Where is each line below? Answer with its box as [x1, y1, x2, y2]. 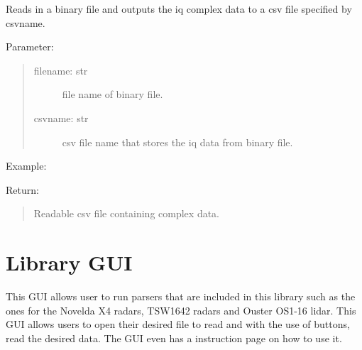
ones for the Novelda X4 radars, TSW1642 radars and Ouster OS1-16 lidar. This [6, 302, 356, 317]
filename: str [33, 62, 88, 77]
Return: [6, 182, 39, 197]
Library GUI [6, 248, 133, 277]
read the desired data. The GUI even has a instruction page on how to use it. [6, 330, 342, 345]
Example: [6, 158, 47, 173]
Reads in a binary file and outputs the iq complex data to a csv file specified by [6, 1, 352, 16]
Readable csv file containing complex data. [33, 206, 220, 221]
